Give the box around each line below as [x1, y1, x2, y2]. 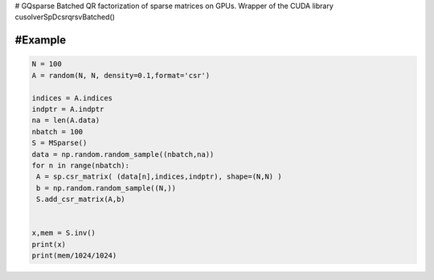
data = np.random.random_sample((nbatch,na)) [31, 150, 215, 159]
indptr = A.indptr [31, 105, 104, 113]
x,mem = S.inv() [31, 229, 96, 237]
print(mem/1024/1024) [31, 251, 117, 261]
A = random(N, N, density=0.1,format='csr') [31, 71, 211, 80]
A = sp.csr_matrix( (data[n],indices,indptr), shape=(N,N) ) [36, 172, 282, 181]
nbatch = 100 [31, 127, 84, 136]
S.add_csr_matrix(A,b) [36, 195, 126, 204]
